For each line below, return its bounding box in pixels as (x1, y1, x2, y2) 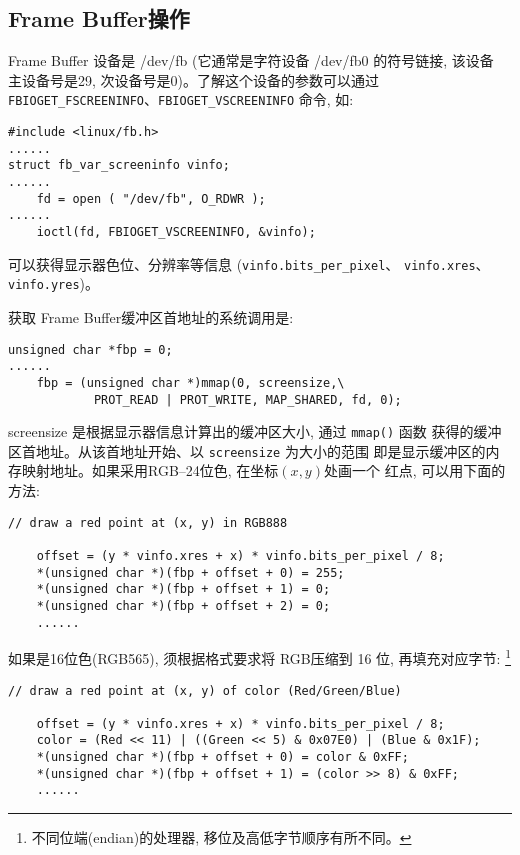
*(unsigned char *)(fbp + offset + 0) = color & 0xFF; (36, 750, 409, 765)
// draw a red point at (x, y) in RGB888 (8, 515, 288, 530)
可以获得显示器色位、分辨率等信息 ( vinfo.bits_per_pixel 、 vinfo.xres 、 (8, 253, 490, 274)
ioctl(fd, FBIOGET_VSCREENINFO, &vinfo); (36, 224, 316, 239)
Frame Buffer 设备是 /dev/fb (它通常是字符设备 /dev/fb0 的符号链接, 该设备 (8, 50, 494, 71)
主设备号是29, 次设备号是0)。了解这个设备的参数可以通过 (8, 69, 379, 90)
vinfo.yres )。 (8, 273, 100, 294)
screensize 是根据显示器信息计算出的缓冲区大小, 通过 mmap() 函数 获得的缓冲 (8, 421, 502, 442)
